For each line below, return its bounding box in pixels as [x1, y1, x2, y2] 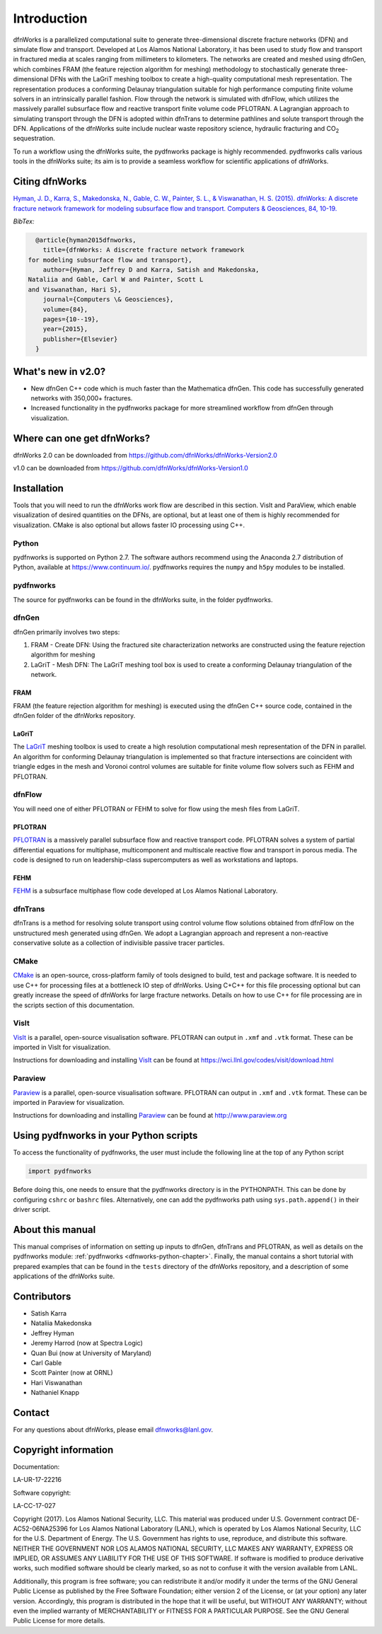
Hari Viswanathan [30, 1378, 83, 1386]
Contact [13, 1406, 50, 1418]
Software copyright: [13, 1488, 71, 1497]
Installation [13, 482, 64, 494]
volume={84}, [42, 305, 88, 313]
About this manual [13, 1224, 96, 1236]
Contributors [13, 1290, 71, 1302]
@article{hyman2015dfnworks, [35, 236, 137, 244]
